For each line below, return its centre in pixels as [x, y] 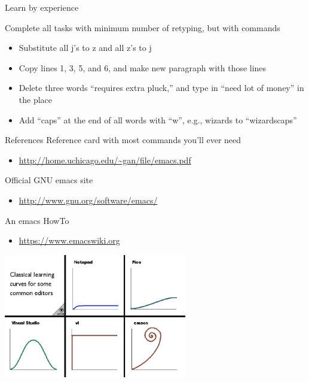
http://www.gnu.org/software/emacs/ [88, 200]
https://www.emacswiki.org [69, 240]
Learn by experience [42, 7]
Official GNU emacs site [49, 180]
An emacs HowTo [37, 220]
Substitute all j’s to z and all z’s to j [85, 48]
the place [36, 99]
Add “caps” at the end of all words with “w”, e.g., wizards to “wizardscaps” [158, 119]
